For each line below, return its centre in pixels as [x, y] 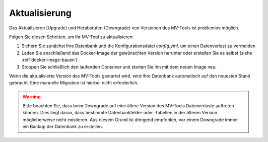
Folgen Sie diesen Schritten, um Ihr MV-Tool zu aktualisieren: [71, 37]
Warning [32, 96]
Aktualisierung [40, 13]
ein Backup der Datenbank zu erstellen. [63, 127]
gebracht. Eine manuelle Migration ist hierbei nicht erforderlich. [74, 83]
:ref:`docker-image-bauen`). [50, 60]
